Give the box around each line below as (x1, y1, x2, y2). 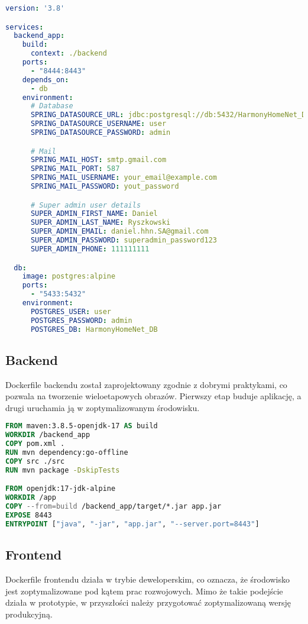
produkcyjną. (5, 607, 53, 620)
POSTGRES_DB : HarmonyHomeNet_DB (30, 325, 158, 334)
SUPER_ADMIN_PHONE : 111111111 (30, 244, 150, 253)
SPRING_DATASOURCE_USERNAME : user (30, 119, 167, 128)
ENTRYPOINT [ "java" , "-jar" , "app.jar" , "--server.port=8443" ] (5, 519, 260, 528)
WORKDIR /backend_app (5, 431, 90, 439)
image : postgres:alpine (22, 272, 116, 281)
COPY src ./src (5, 457, 65, 465)
